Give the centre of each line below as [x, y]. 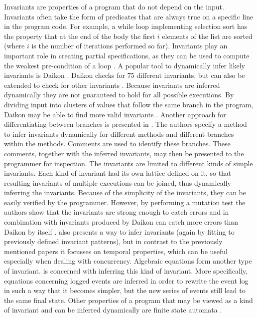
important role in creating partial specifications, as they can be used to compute [127, 55]
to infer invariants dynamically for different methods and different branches [119, 134]
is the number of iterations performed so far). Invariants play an [129, 46]
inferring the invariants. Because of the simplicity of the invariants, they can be [125, 192]
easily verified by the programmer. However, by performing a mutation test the [125, 202]
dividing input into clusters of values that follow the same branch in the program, [129, 104]
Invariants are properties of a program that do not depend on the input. [114, 6]
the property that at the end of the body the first [80, 36]
